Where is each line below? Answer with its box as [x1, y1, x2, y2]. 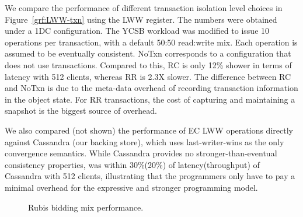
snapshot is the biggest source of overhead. [5, 104, 158, 117]
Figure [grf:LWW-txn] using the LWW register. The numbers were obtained [5, 13, 277, 25]
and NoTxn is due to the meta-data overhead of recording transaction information [5, 82, 298, 94]
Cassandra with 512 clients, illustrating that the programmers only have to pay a [5, 170, 295, 182]
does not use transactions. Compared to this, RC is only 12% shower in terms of [5, 58, 292, 71]
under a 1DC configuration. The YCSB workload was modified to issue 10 [5, 24, 270, 37]
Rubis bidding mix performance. [28, 201, 144, 213]
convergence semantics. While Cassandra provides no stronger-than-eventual [5, 147, 277, 159]
